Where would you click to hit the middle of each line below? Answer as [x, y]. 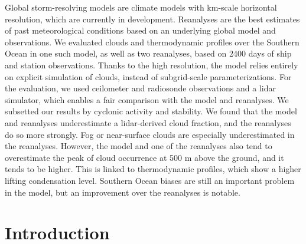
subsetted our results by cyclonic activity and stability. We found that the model [151, 111]
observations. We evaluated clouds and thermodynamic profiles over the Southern [152, 42]
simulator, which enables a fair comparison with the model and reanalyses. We [147, 99]
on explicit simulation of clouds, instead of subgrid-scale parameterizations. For [148, 76]
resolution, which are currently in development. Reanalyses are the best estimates [152, 19]
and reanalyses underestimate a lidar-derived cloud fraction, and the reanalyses [148, 122]
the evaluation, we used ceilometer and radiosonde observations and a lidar [140, 88]
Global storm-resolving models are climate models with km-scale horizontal [141, 7]
